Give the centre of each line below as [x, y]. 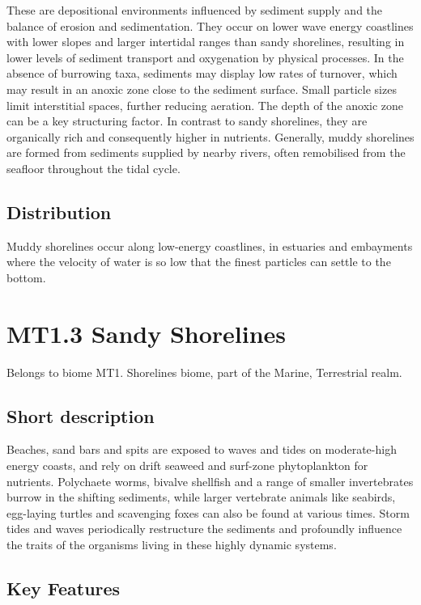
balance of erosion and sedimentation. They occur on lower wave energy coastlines [210, 25]
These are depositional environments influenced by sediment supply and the [195, 10]
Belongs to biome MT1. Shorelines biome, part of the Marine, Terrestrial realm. [204, 372]
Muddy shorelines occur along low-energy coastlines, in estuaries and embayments [210, 245]
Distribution [59, 212]
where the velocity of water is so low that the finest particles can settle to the [199, 262]
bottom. [26, 277]
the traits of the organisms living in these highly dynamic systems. [172, 544]
